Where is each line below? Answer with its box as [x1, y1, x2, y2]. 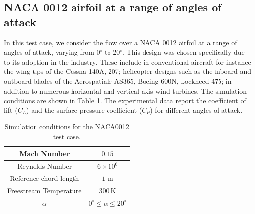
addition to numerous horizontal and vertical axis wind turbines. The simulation [4, 85, 247, 96]
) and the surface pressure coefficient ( [26, 105, 142, 115]
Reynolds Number [17, 161, 72, 171]
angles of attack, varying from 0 [4, 47, 100, 57]
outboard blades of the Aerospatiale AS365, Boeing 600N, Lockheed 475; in [4, 75, 232, 86]
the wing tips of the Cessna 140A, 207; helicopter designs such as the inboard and [4, 66, 252, 76]
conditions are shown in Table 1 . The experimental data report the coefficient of [4, 95, 246, 106]
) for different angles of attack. [150, 105, 243, 115]
